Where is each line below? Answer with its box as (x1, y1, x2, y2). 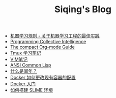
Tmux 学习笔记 (10, 50, 42, 56)
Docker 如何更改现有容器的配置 (10, 75, 76, 81)
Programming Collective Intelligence (10, 39, 86, 45)
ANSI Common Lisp (10, 62, 51, 68)
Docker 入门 (10, 81, 36, 87)
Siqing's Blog (54, 4, 112, 15)
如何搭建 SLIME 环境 (10, 87, 53, 93)
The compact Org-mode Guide (10, 44, 75, 50)
